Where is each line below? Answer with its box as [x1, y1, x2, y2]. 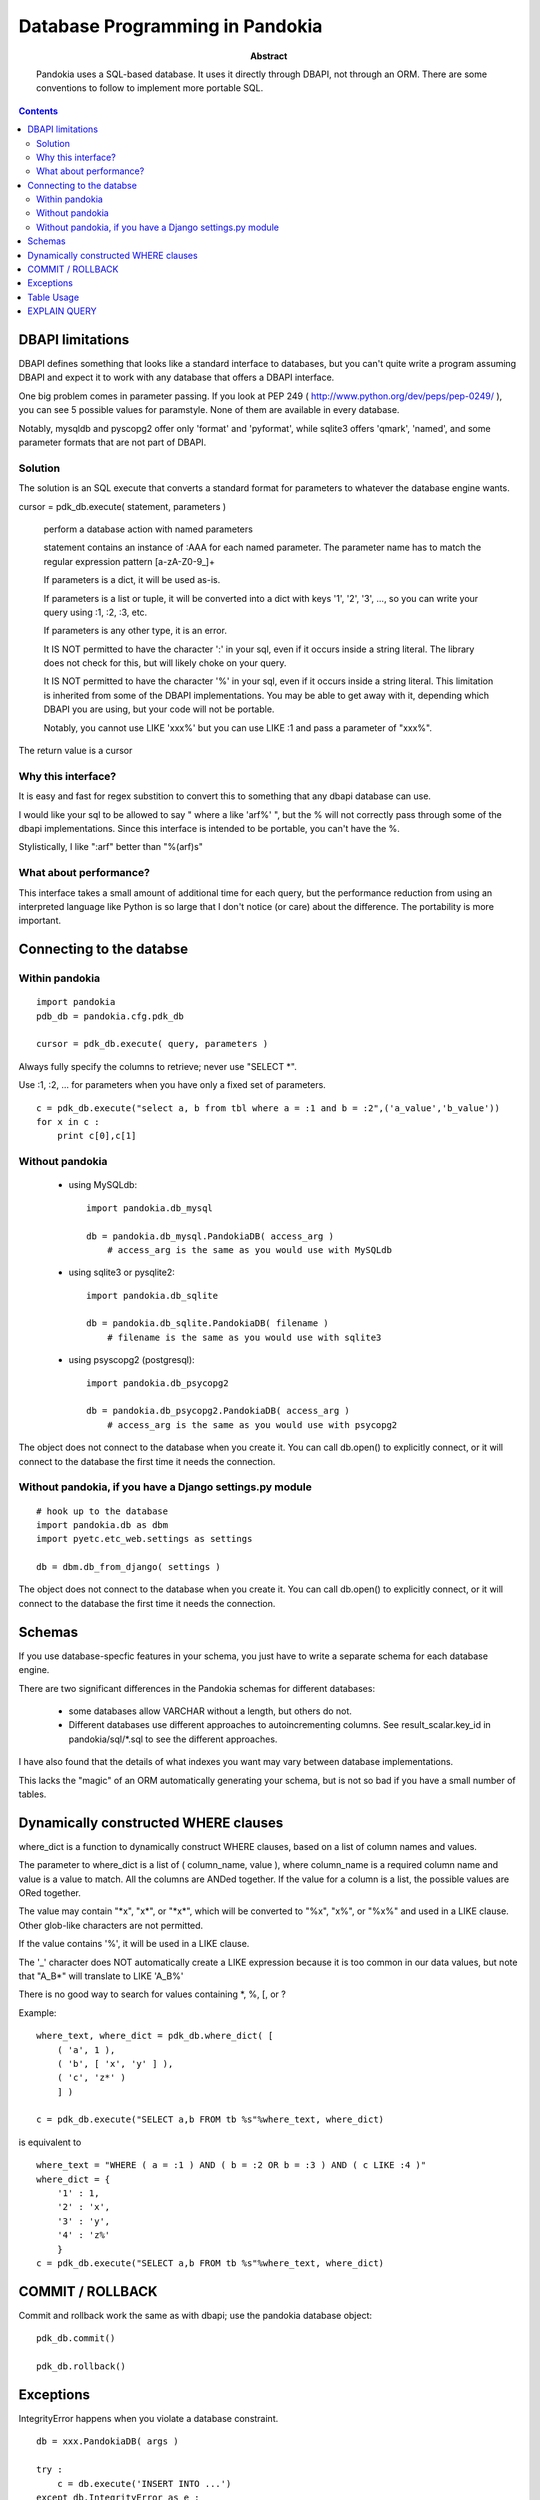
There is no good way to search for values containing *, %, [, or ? [18, 1988, 287, 2000]
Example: [18, 2006, 57, 2019]
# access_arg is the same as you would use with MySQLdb [106, 1244, 392, 1255]
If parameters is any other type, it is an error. [43, 625, 227, 637]
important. [18, 915, 62, 927]
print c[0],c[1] [56, 1130, 137, 1142]
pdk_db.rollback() [36, 2361, 127, 2372]
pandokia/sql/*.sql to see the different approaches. [68, 1733, 278, 1745]
